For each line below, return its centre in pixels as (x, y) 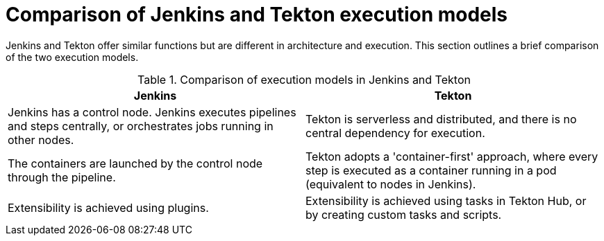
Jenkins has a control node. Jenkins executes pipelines (152, 112)
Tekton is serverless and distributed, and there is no (441, 119)
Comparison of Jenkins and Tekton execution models (257, 15)
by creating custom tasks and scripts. (404, 214)
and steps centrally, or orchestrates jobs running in (141, 126)
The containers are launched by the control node (135, 163)
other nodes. (41, 140)
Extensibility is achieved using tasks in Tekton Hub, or (446, 200)
